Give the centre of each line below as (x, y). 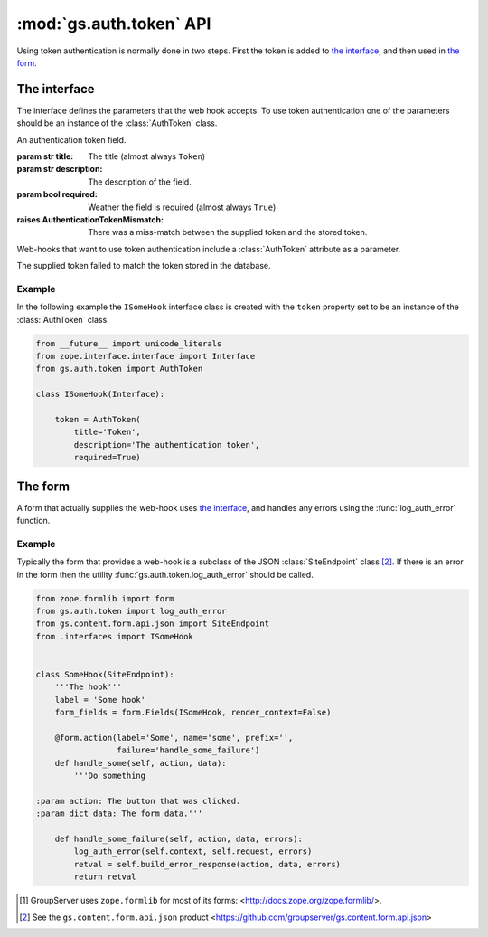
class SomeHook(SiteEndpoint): (105, 674)
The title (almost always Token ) (147, 156)
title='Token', (108, 432)
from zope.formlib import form (105, 598)
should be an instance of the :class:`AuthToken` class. (117, 123)
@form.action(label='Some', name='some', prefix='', (174, 738)
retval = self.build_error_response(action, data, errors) (207, 864)
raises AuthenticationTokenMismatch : (90, 219)
